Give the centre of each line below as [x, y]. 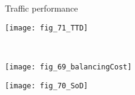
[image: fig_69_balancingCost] [68, 67]
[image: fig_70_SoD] [47, 86]
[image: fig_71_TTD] [47, 28]
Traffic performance [42, 8]
